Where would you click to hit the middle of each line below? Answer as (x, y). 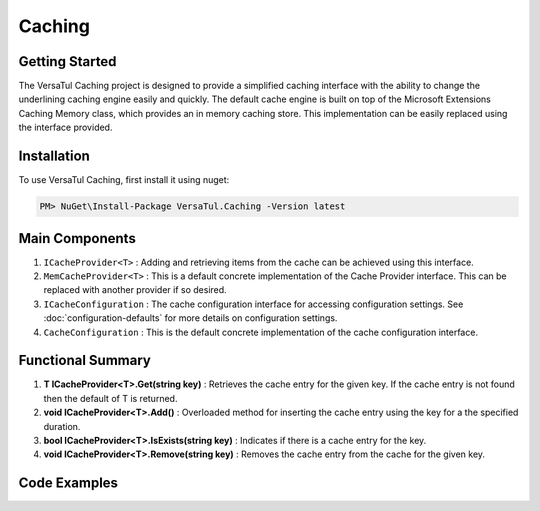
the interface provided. (65, 127)
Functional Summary (85, 360)
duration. (62, 426)
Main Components (77, 238)
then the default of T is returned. (110, 398)
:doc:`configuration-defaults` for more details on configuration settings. (190, 318)
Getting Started (67, 61)
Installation (54, 156)
